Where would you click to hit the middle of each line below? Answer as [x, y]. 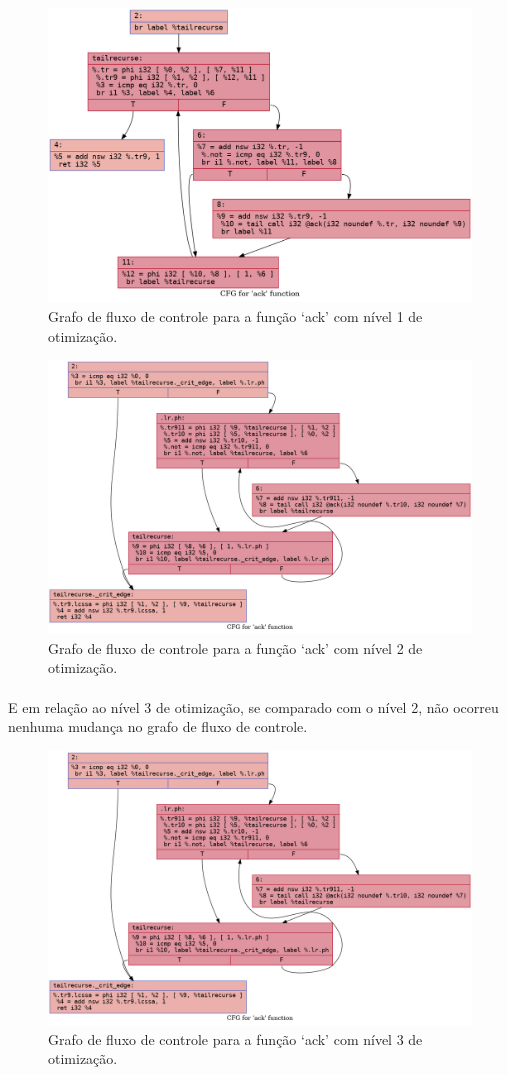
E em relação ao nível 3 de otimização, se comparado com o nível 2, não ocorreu [253, 706]
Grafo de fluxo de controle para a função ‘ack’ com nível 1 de [235, 315]
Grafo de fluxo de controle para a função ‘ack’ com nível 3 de [235, 1038]
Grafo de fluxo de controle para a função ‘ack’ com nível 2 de [235, 647]
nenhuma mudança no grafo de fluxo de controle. [158, 726]
